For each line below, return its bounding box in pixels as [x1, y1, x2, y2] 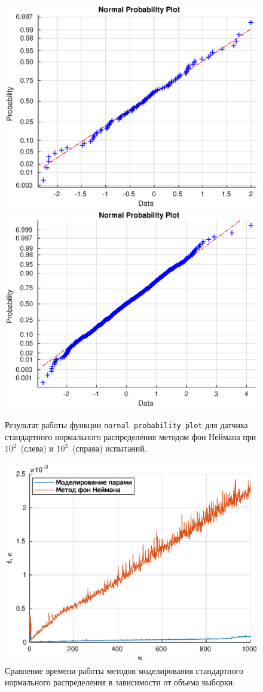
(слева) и [20, 442, 54, 455]
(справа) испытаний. [72, 442, 147, 455]
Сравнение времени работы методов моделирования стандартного [5, 664, 243, 676]
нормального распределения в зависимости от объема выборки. [5, 676, 236, 688]
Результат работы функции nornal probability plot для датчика [5, 419, 248, 431]
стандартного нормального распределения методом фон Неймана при [5, 430, 256, 443]
